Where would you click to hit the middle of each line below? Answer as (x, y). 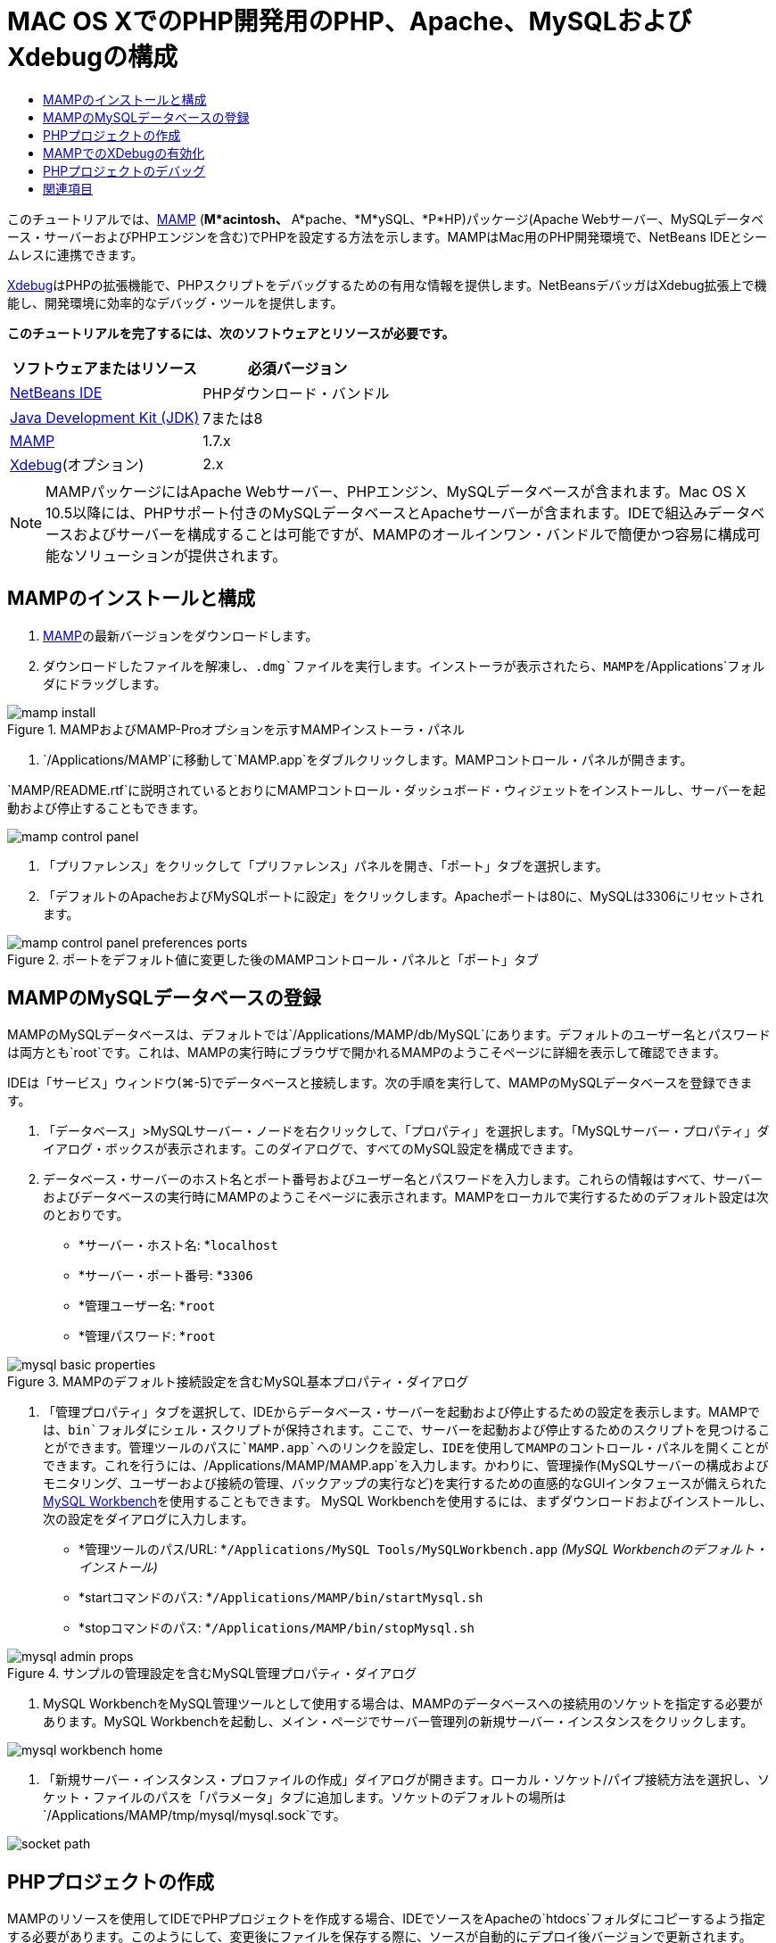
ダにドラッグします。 (105, 683)
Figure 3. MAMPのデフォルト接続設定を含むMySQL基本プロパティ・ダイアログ (238, 1382)
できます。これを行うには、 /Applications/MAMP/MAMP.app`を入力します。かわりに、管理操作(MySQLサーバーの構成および (406, 1466)
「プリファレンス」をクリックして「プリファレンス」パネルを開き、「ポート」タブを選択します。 (326, 865)
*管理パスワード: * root (147, 1336)
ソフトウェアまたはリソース (104, 368)
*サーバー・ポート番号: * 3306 (166, 1276)
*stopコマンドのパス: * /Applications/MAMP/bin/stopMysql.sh (277, 1628)
